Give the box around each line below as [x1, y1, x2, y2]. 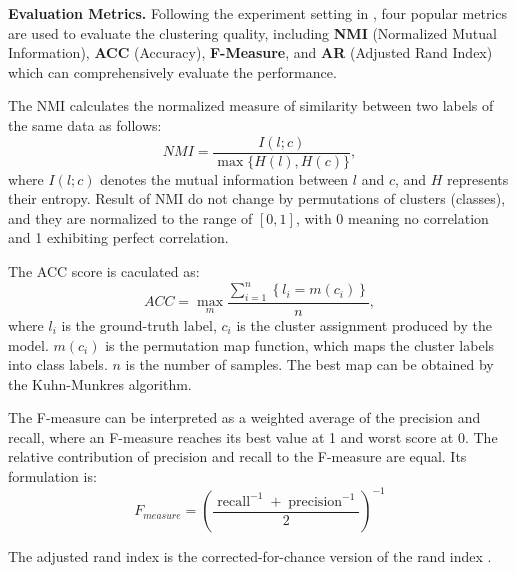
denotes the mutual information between [100, 168, 349, 189]
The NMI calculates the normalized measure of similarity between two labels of [8, 95, 494, 116]
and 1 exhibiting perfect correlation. [8, 227, 229, 248]
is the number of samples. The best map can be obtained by [125, 354, 494, 375]
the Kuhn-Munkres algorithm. [8, 373, 192, 394]
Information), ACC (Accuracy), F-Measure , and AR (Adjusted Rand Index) [8, 42, 493, 63]
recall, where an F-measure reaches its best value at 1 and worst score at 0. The [8, 426, 498, 447]
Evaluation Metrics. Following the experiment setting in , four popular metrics [8, 3, 507, 23]
